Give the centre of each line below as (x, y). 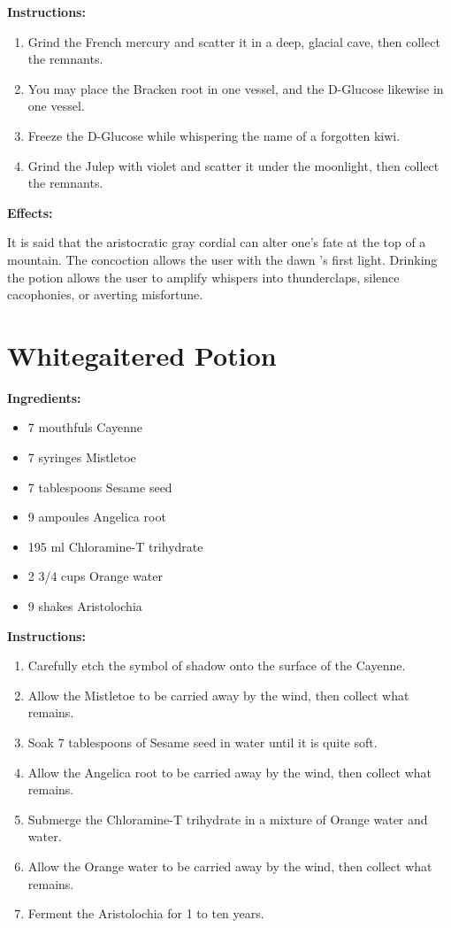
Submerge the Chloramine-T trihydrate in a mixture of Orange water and (228, 819)
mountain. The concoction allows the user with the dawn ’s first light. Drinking (222, 259)
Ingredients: (44, 397)
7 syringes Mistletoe (82, 457)
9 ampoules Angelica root (97, 517)
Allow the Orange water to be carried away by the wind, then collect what (230, 866)
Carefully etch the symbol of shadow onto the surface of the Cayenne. (217, 665)
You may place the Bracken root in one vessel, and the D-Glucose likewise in (236, 88)
